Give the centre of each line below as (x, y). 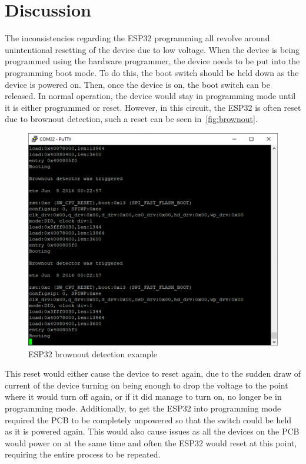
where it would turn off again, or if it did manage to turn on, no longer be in (143, 396)
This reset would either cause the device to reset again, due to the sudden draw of (153, 373)
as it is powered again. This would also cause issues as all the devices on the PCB (152, 431)
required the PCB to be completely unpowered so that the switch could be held (148, 419)
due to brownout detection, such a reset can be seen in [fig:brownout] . (131, 119)
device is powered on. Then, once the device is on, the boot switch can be (137, 84)
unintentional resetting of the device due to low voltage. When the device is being (152, 49)
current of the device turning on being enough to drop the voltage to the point (147, 385)
